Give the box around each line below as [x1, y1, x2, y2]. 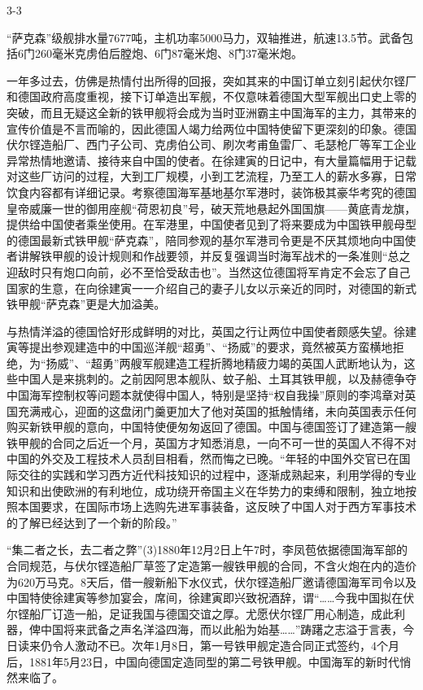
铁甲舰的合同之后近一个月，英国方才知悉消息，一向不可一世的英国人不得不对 [7, 434, 416, 451]
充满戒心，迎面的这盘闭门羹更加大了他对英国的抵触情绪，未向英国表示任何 [17, 402, 416, 419]
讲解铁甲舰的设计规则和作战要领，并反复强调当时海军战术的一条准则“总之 [17, 247, 411, 264]
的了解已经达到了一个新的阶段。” [7, 513, 177, 531]
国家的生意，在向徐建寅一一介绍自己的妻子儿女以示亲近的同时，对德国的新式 [7, 279, 416, 296]
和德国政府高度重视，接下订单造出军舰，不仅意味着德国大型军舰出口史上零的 [7, 88, 416, 105]
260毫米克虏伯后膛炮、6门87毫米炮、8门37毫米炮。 [34, 45, 303, 62]
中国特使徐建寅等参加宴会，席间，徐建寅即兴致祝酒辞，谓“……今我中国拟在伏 [7, 589, 415, 606]
